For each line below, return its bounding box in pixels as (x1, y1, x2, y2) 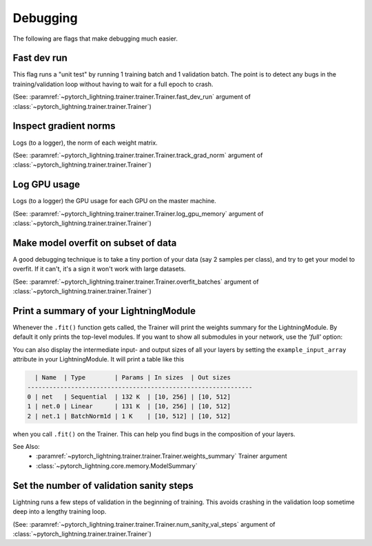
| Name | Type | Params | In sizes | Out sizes (34, 374, 231, 381)
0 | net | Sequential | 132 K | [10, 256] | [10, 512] (27, 392, 231, 401)
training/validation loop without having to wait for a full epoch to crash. (12, 80, 214, 88)
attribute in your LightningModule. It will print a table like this (12, 355, 185, 364)
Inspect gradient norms (12, 120, 116, 132)
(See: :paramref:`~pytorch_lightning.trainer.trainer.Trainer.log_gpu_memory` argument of (12, 209, 264, 218)
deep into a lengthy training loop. (12, 507, 107, 516)
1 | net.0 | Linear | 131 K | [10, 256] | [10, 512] (27, 403, 231, 410)
